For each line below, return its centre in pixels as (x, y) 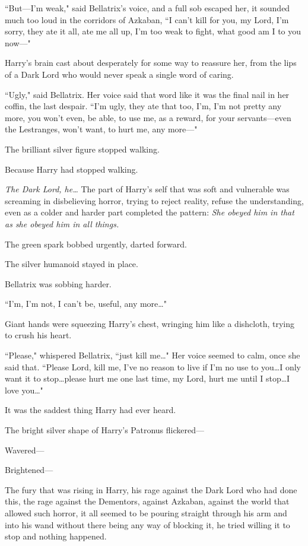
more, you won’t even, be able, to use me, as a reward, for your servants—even (148, 117)
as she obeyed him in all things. (62, 223)
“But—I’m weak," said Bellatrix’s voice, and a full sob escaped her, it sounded (147, 8)
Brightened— (29, 470)
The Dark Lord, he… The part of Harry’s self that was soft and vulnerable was (147, 189)
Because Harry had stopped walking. (72, 169)
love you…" (24, 390)
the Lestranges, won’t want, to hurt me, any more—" (101, 129)
